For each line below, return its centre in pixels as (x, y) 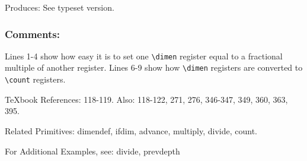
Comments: (32, 34)
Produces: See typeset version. (60, 7)
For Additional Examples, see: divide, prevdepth (92, 151)
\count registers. (35, 79)
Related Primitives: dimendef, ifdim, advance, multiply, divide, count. (131, 130)
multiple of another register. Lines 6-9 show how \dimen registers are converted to (154, 67)
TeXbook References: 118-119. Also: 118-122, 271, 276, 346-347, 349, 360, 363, (146, 99)
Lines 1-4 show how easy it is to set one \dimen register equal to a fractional (144, 56)
